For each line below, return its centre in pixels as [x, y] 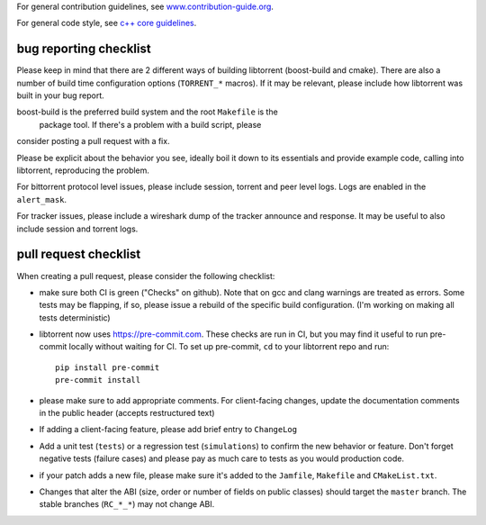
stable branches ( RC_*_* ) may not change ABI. [127, 504]
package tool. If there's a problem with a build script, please [150, 124]
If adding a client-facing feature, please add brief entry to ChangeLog [168, 430]
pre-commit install [98, 380]
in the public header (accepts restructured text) [127, 413]
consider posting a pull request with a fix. [93, 141]
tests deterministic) [75, 317]
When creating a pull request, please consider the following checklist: [146, 276]
